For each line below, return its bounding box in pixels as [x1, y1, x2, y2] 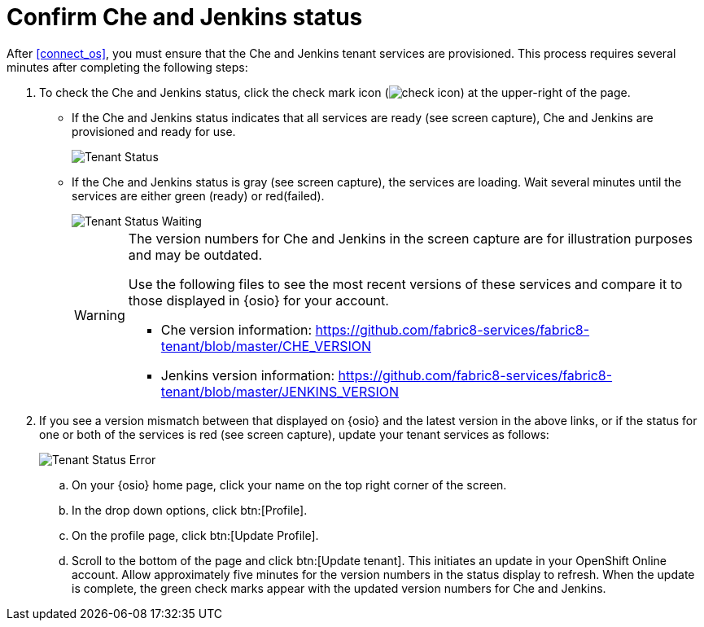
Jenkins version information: [160, 366, 335, 384]
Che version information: [160, 321, 313, 338]
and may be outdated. [128, 246, 263, 263]
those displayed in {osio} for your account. [128, 292, 389, 309]
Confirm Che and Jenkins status [7, 3, 363, 31]
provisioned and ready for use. [72, 124, 236, 138]
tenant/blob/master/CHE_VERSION [160, 337, 372, 354]
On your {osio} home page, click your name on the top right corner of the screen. [72, 477, 507, 492]
